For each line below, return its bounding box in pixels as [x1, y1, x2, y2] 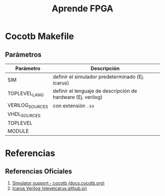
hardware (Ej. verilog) [53, 94, 103, 100]
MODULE [7, 128, 29, 135]
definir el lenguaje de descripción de [53, 87, 137, 94]
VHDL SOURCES [7, 111, 41, 118]
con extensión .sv [53, 102, 95, 109]
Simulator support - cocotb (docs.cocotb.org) [12, 180, 105, 186]
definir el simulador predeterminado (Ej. [53, 74, 144, 80]
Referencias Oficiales [5, 167, 72, 175]
